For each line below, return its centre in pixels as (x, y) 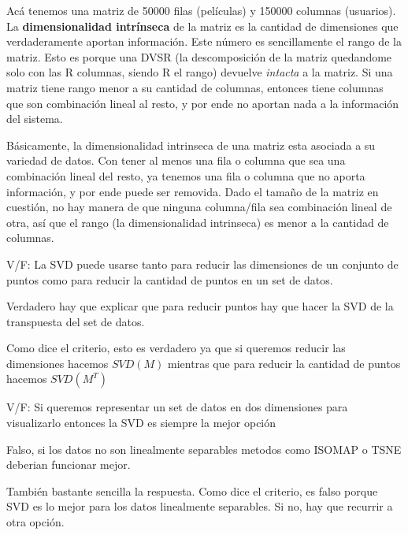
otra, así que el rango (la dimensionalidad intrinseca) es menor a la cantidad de (198, 222)
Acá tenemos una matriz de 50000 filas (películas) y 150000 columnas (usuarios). (201, 10)
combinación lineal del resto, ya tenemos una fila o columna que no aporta (186, 175)
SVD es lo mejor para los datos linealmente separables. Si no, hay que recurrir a (200, 506)
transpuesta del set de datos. (76, 321)
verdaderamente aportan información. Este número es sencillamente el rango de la (204, 41)
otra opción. (35, 522)
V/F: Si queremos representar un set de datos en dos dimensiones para (177, 407)
